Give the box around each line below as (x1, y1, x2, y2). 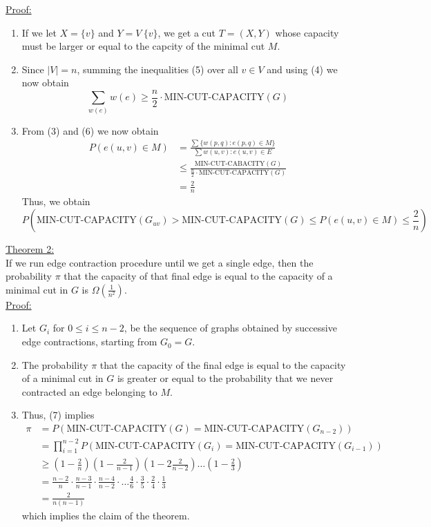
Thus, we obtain (21, 194, 90, 209)
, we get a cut (157, 25, 216, 39)
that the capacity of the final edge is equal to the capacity (99, 357, 346, 372)
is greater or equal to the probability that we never (117, 371, 334, 385)
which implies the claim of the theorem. (21, 508, 190, 523)
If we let (21, 25, 57, 39)
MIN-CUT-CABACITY (194, 160, 265, 168)
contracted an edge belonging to (21, 384, 157, 399)
